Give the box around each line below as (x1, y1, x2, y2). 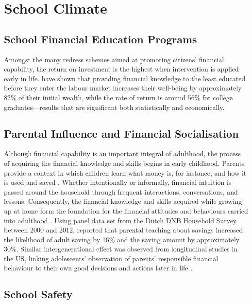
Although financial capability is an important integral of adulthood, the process (4, 148, 241, 159)
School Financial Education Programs (4, 31, 197, 46)
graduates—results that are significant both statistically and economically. (4, 102, 225, 112)
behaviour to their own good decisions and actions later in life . (4, 263, 193, 273)
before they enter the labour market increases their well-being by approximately (4, 83, 242, 93)
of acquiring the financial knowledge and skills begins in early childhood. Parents (4, 158, 245, 168)
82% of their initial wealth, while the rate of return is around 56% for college (4, 92, 233, 102)
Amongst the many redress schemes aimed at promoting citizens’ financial (4, 54, 224, 64)
